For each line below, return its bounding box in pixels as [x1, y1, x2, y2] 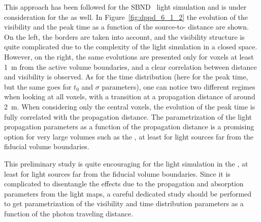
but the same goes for [4, 81, 72, 92]
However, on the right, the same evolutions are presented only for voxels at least [4, 51, 254, 62]
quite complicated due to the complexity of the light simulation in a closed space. [4, 41, 257, 52]
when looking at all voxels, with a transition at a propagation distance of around [4, 91, 255, 102]
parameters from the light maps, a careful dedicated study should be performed [4, 188, 252, 199]
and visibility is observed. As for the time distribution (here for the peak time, [4, 71, 248, 82]
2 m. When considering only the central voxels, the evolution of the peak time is [4, 101, 255, 112]
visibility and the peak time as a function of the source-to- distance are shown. [4, 21, 249, 32]
